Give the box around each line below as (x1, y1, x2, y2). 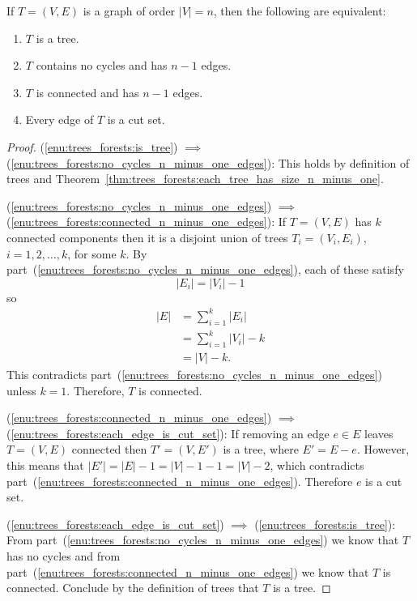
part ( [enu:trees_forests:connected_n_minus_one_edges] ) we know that (6, 563, 369, 580)
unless (6, 381, 36, 399)
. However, (356, 441, 410, 458)
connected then (71, 441, 147, 458)
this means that (6, 456, 84, 473)
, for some (67, 245, 117, 262)
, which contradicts (270, 456, 364, 473)
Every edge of (25, 111, 94, 128)
